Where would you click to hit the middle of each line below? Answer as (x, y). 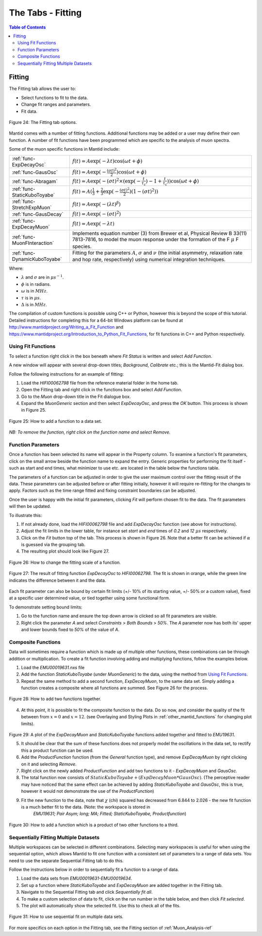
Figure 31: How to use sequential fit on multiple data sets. (66, 917)
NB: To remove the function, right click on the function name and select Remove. (90, 432)
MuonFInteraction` (33, 243)
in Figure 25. (33, 410)
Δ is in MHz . (34, 305)
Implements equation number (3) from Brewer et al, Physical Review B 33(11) (159, 233)
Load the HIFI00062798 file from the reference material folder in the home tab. (100, 383)
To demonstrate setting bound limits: (46, 607)
